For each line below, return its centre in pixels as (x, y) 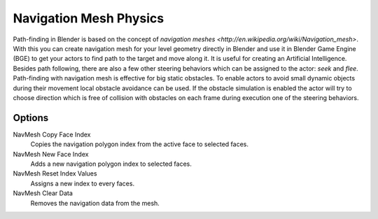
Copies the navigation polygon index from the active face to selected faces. (139, 144)
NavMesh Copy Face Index (52, 134)
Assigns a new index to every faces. (83, 183)
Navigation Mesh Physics (89, 18)
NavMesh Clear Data (43, 193)
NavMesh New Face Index (51, 154)
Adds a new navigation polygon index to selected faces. (111, 164)
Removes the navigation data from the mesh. (95, 203)
